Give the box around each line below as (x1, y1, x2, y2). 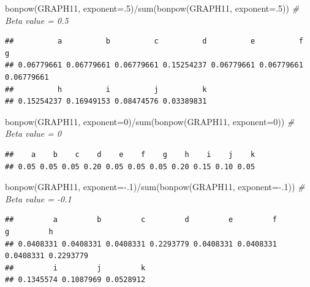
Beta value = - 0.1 (5, 192, 72, 205)
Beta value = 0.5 (5, 13, 69, 26)
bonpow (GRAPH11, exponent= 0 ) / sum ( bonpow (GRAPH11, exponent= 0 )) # (5, 115, 295, 128)
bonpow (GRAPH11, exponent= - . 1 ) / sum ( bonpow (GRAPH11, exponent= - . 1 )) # (5, 180, 305, 193)
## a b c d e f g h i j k (5, 150, 255, 159)
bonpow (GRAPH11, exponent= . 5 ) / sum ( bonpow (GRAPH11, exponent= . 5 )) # (5, 2, 300, 14)
